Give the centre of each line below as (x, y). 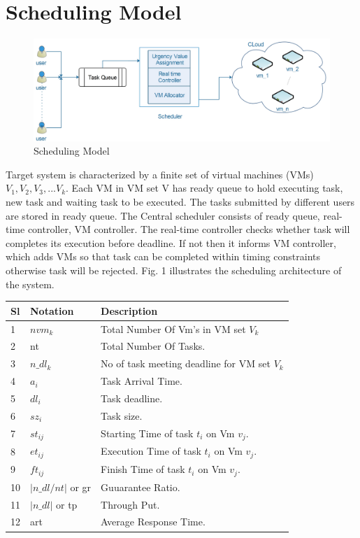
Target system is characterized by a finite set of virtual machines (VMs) (160, 174)
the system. (30, 284)
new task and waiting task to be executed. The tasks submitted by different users (180, 202)
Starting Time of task (147, 433)
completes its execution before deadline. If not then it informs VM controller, (171, 242)
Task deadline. (132, 398)
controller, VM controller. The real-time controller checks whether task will (189, 229)
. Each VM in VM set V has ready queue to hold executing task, (204, 188)
